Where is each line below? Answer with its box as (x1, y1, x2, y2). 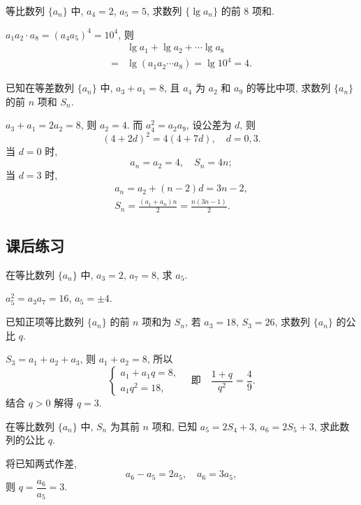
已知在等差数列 (6, 80, 74, 95)
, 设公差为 (186, 117, 232, 132)
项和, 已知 (152, 418, 198, 433)
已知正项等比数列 (6, 314, 84, 329)
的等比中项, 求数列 (246, 80, 331, 95)
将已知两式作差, (6, 455, 77, 470)
